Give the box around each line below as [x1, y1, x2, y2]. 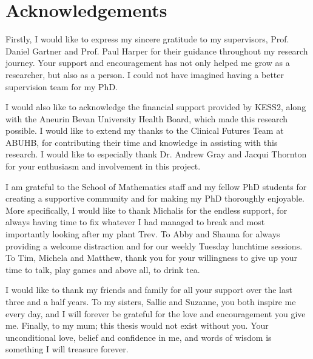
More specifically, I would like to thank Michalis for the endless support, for [5, 203, 288, 216]
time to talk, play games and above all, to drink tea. [5, 263, 200, 275]
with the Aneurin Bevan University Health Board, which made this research [5, 112, 288, 125]
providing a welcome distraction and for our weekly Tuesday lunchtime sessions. [5, 239, 303, 252]
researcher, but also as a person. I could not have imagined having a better [5, 68, 284, 81]
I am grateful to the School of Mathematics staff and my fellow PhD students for [5, 180, 307, 193]
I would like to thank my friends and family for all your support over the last [5, 283, 292, 296]
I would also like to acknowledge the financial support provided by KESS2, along [5, 100, 306, 113]
